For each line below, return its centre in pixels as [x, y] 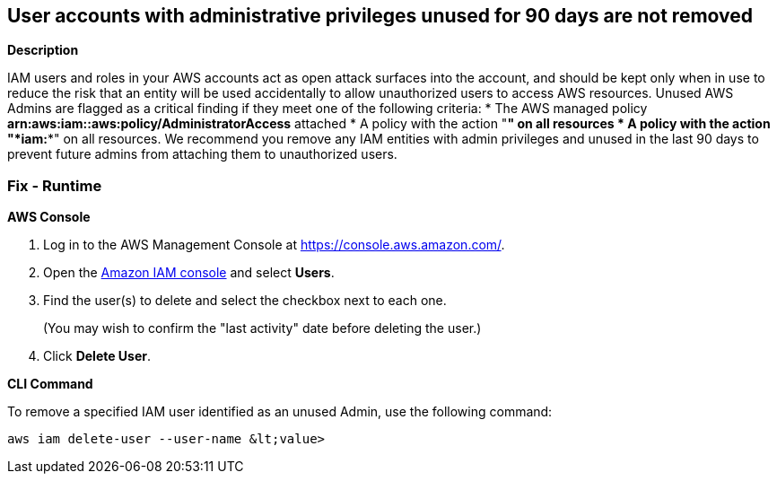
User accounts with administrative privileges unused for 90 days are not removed [380, 16]
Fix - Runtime [55, 185]
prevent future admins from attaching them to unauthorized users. [202, 154]
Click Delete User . [97, 356]
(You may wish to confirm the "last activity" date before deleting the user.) [262, 328]
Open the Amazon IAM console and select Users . [189, 273]
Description [43, 50]
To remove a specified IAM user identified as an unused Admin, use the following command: [280, 412]
